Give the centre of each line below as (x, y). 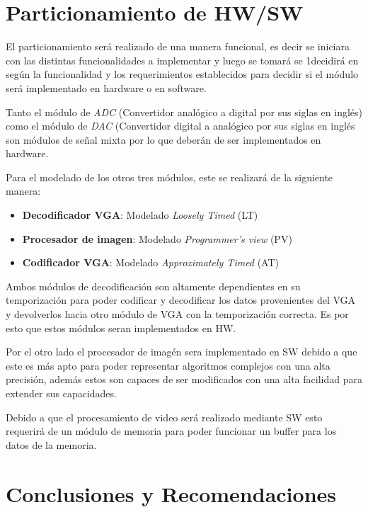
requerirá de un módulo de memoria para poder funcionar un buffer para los (171, 431)
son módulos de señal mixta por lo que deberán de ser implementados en (163, 139)
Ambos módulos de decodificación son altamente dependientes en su (153, 286)
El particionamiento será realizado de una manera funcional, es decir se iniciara (178, 46)
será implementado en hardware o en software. (106, 87)
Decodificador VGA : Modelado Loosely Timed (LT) (140, 215)
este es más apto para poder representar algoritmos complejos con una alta (168, 365)
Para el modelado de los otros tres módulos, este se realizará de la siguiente (169, 177)
